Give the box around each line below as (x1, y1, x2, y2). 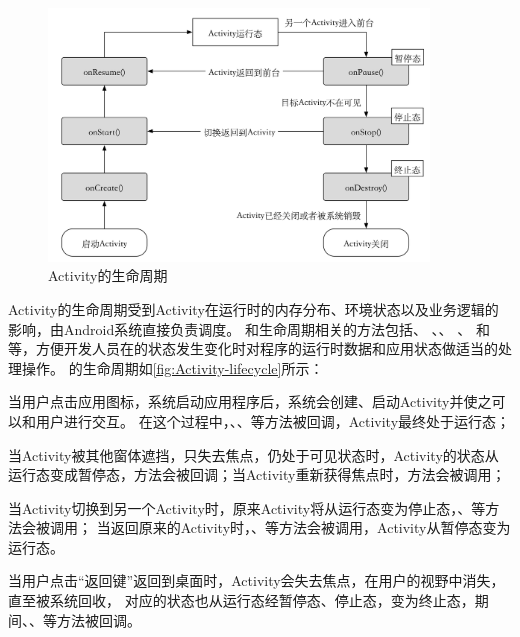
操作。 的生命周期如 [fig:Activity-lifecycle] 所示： (21, 357, 324, 378)
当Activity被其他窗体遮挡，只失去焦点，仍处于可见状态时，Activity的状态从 (8, 444, 499, 465)
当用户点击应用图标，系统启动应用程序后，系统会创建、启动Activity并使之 (8, 391, 492, 412)
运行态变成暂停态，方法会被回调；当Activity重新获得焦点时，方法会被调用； (8, 464, 506, 485)
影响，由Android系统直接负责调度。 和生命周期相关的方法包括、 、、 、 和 (8, 318, 490, 339)
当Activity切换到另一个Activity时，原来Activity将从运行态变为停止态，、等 (8, 497, 486, 518)
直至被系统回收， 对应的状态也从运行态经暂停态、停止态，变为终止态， (8, 590, 475, 611)
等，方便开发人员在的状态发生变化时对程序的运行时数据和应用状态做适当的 (8, 338, 498, 359)
